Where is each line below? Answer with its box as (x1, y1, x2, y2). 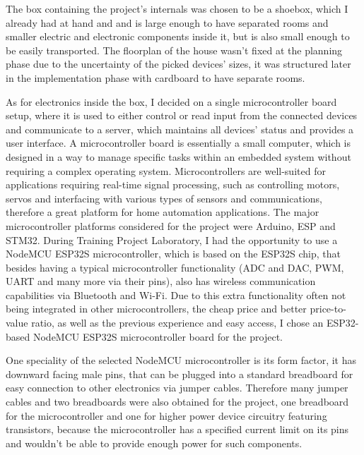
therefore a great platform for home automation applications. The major (6, 205, 319, 219)
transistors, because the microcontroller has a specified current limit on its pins (6, 422, 349, 437)
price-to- (310, 301, 346, 316)
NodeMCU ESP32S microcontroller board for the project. (33, 329, 283, 344)
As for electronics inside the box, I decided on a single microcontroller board (6, 94, 337, 109)
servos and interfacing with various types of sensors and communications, (6, 190, 322, 205)
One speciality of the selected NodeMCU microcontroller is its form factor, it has (6, 353, 356, 368)
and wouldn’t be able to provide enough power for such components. (6, 435, 303, 450)
